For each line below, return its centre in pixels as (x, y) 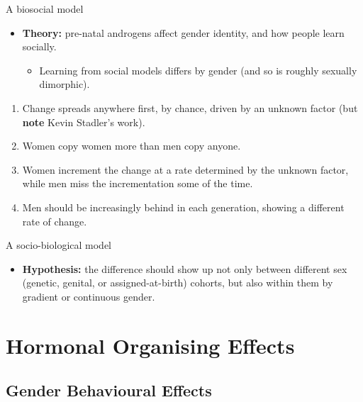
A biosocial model (45, 9)
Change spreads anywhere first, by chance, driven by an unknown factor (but (190, 107)
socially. (39, 46)
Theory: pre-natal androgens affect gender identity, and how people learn (183, 32)
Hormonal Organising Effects (150, 345)
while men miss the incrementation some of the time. (138, 183)
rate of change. (55, 221)
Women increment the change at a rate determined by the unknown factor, (185, 169)
